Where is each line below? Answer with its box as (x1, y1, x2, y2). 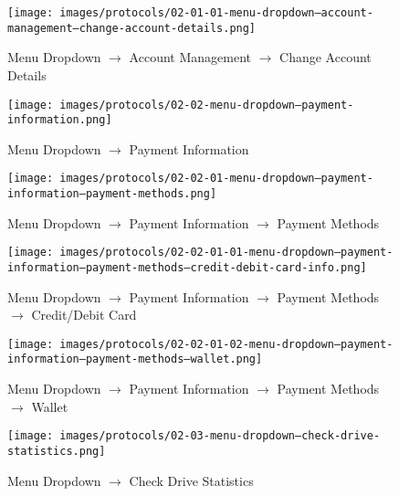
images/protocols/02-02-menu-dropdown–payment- (59, 98, 354, 111)
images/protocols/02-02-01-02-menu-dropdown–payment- (59, 337, 394, 351)
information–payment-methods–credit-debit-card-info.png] (7, 260, 367, 274)
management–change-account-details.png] (7, 21, 257, 35)
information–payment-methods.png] (7, 187, 217, 201)
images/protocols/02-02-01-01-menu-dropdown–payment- (59, 246, 394, 259)
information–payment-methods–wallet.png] (7, 353, 263, 366)
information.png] (7, 113, 112, 127)
